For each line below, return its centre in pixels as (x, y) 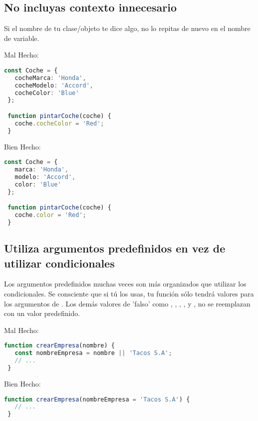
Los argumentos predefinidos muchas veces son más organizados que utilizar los (125, 284)
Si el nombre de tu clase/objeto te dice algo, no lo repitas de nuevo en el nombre (127, 28)
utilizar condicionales (59, 263)
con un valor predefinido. (42, 313)
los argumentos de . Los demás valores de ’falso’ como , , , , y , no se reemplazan (127, 303)
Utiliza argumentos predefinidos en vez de (115, 248)
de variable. (22, 38)
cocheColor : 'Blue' (47, 93)
